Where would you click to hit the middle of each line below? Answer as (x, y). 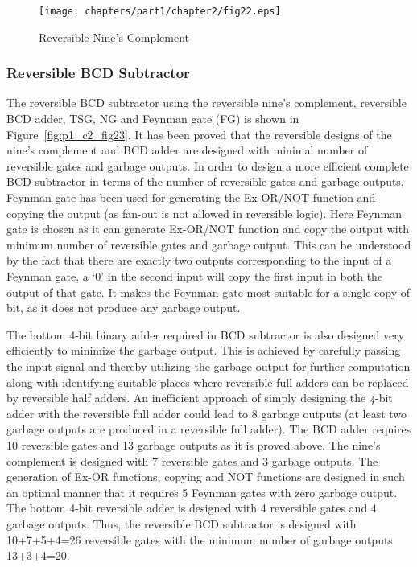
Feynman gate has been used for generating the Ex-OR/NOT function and (191, 197)
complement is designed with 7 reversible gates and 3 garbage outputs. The (192, 460)
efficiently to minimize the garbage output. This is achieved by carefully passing (204, 350)
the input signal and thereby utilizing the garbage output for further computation (208, 366)
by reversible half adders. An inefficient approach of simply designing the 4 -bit (200, 398)
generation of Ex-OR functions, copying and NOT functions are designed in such (206, 477)
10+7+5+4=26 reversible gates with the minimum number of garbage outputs (200, 539)
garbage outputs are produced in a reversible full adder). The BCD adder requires (209, 429)
